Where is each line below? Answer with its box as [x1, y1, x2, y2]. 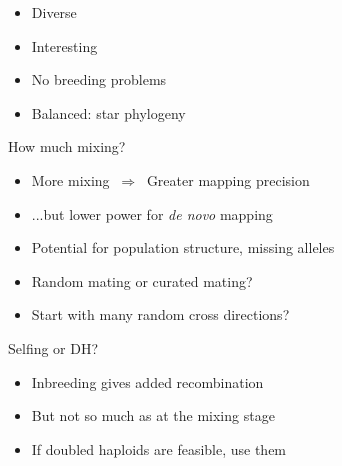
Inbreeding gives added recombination [31, 371, 264, 392]
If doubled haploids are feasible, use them [31, 438, 287, 459]
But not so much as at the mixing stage [31, 405, 275, 426]
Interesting [31, 35, 98, 56]
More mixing [31, 169, 110, 190]
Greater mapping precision [146, 169, 310, 190]
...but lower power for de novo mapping [31, 203, 273, 224]
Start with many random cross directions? [31, 304, 290, 325]
